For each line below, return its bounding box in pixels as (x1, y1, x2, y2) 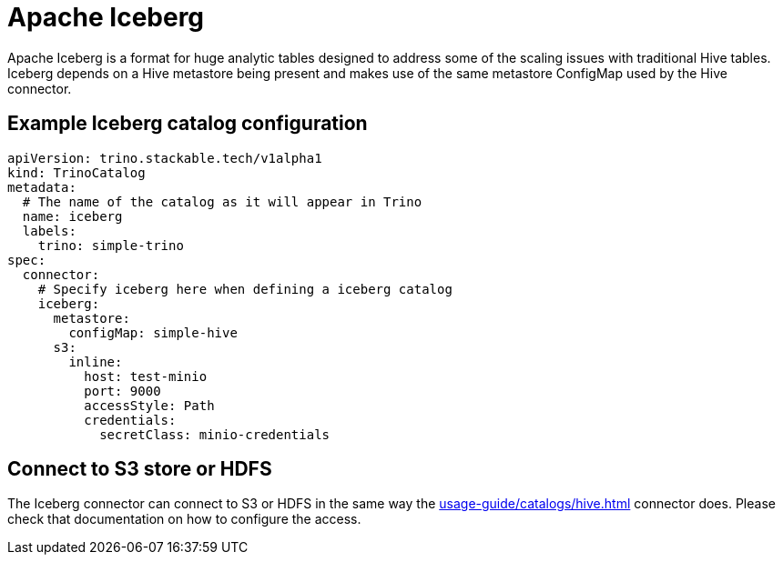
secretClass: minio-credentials (99, 427, 330, 442)
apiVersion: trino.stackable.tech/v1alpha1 (7, 150, 322, 166)
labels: (22, 223, 76, 238)
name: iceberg (22, 208, 123, 224)
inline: (68, 354, 123, 369)
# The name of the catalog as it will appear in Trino (22, 194, 422, 209)
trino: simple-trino (37, 237, 184, 253)
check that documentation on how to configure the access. (7, 511, 361, 527)
